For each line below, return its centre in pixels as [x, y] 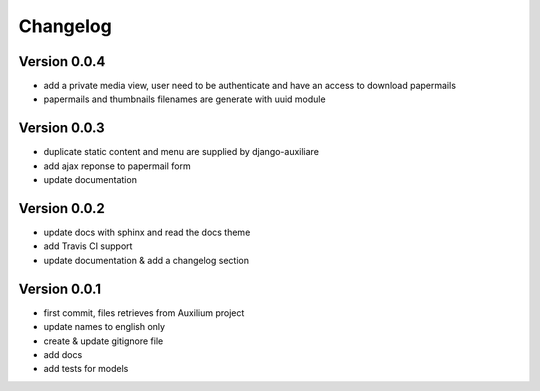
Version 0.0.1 [60, 288]
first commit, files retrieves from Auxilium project [144, 312]
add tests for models [86, 369]
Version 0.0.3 [61, 128]
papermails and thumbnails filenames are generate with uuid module [184, 99]
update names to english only [104, 327]
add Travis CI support [88, 246]
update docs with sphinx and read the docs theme [147, 232]
